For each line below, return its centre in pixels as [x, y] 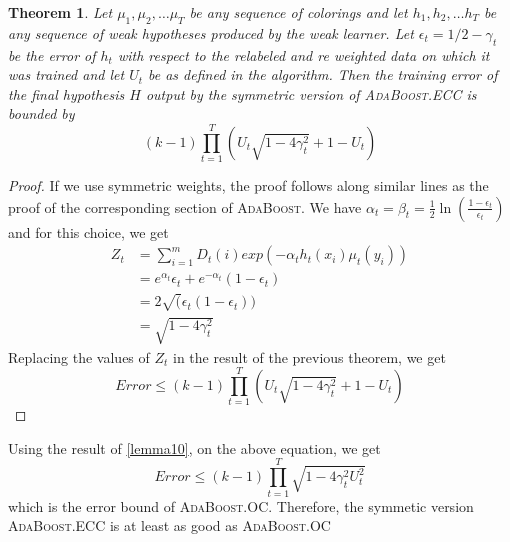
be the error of [52, 54]
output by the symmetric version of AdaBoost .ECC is [311, 93]
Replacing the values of [79, 356]
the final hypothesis [66, 93]
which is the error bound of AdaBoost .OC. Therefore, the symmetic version [241, 505]
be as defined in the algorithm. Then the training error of [323, 74]
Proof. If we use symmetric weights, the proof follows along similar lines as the [248, 185]
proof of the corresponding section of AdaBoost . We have [185, 206]
